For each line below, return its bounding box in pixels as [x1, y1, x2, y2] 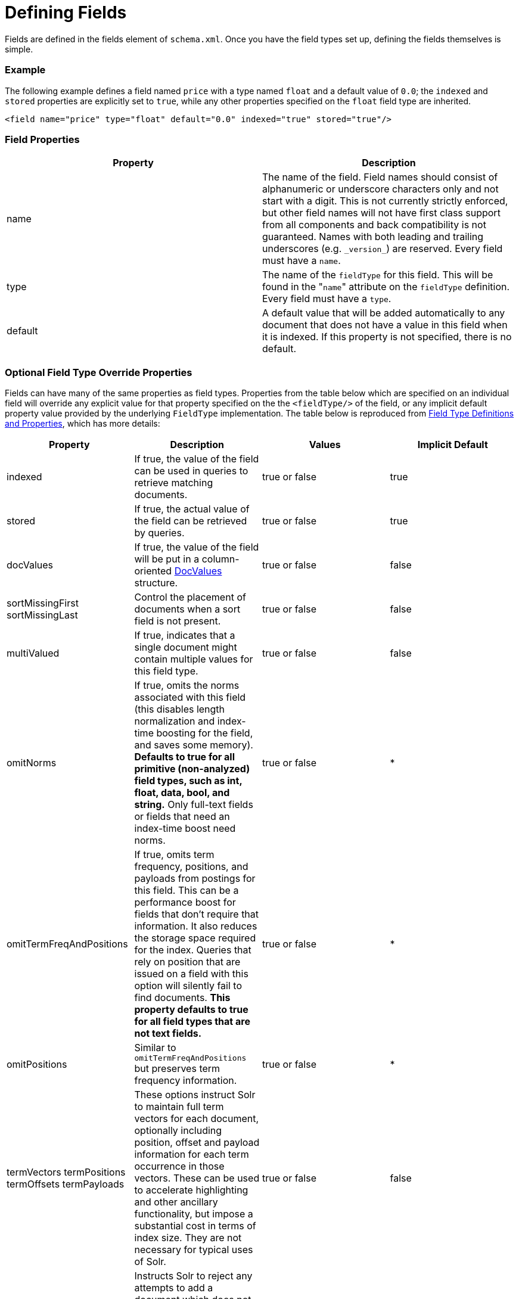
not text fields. [134, 1027, 202, 1039]
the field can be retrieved [134, 515, 247, 527]
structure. [134, 577, 178, 589]
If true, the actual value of [134, 503, 250, 515]
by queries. [134, 527, 185, 539]
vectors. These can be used [134, 1172, 260, 1184]
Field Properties [5, 133, 80, 145]
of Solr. [134, 1256, 166, 1267]
